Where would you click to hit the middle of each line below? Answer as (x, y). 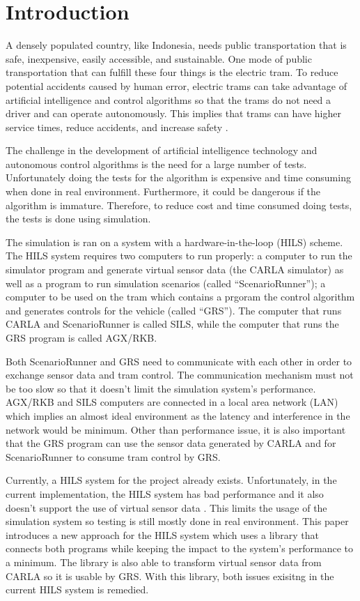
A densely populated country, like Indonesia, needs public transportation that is (176, 45)
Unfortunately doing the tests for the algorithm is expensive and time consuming (178, 177)
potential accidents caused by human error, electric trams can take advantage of (176, 85)
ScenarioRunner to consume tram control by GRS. (113, 456)
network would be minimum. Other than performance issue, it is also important (176, 429)
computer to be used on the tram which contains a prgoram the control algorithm (180, 297)
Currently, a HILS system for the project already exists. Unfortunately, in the (171, 480)
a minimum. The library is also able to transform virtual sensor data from (164, 562)
